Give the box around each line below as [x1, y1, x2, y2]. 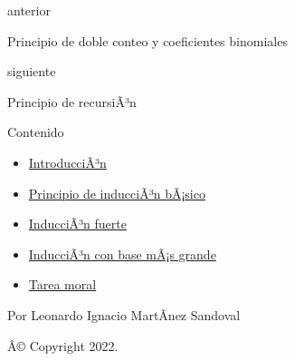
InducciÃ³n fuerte [28, 214, 127, 233]
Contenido [7, 122, 64, 141]
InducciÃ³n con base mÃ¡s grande [28, 244, 216, 263]
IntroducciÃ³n [28, 152, 107, 171]
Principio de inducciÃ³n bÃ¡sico [28, 183, 205, 202]
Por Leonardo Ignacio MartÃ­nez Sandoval [7, 305, 241, 324]
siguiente [7, 62, 56, 81]
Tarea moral [28, 275, 97, 294]
